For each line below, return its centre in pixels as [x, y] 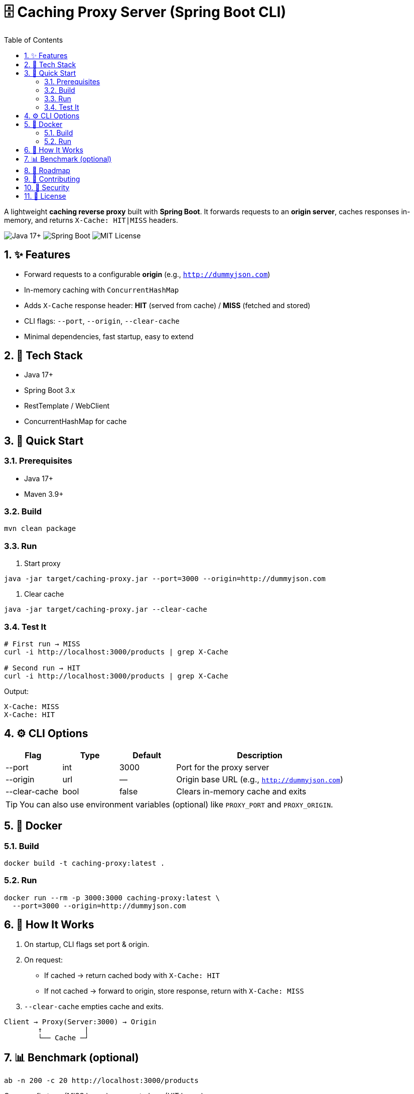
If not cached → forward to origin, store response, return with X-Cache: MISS [174, 991]
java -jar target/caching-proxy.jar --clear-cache [106, 609]
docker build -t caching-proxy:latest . [85, 863]
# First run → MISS [42, 644]
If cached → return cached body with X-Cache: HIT [132, 975]
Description [260, 755]
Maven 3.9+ [44, 494]
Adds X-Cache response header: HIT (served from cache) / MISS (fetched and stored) [167, 305]
